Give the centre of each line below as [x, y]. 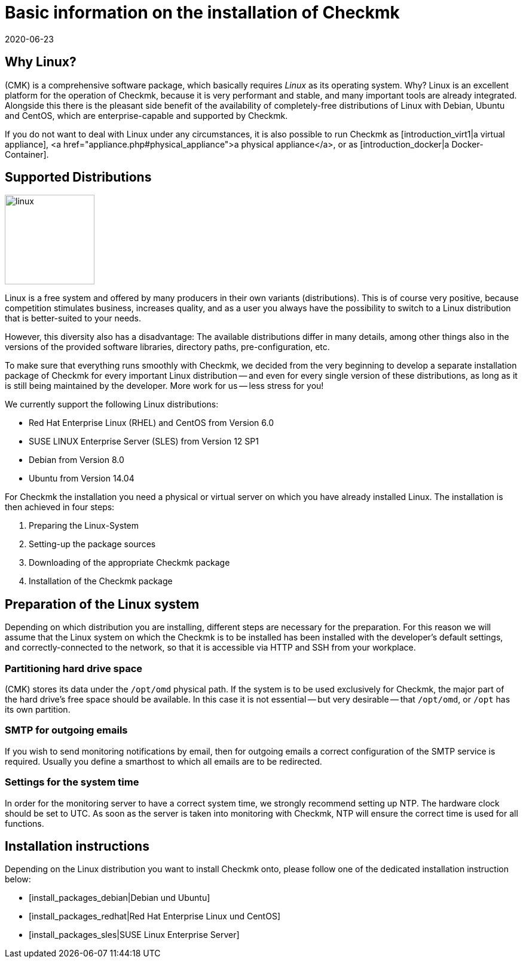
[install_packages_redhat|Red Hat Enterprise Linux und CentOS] [155, 916]
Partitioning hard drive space [74, 668]
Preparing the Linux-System [84, 526]
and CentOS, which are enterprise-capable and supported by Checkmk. [146, 115]
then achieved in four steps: [60, 507]
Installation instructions [77, 846]
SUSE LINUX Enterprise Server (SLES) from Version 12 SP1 [144, 441]
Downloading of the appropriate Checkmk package [129, 563]
